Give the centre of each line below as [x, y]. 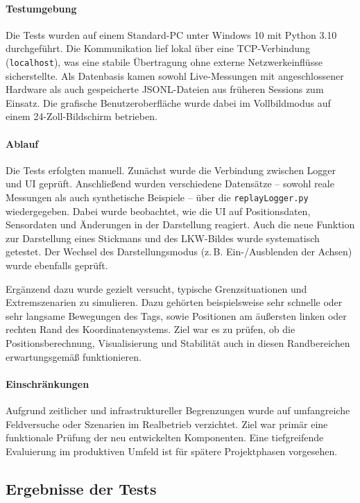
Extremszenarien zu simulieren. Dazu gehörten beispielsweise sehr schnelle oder [174, 302]
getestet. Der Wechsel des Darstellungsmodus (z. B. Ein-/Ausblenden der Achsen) [179, 251]
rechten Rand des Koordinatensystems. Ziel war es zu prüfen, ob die [151, 329]
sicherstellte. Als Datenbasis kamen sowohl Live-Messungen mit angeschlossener [175, 75]
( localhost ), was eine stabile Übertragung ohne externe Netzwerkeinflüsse [164, 61]
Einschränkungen [48, 383]
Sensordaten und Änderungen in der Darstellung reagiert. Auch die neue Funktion [180, 224]
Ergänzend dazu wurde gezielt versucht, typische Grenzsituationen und [156, 288]
